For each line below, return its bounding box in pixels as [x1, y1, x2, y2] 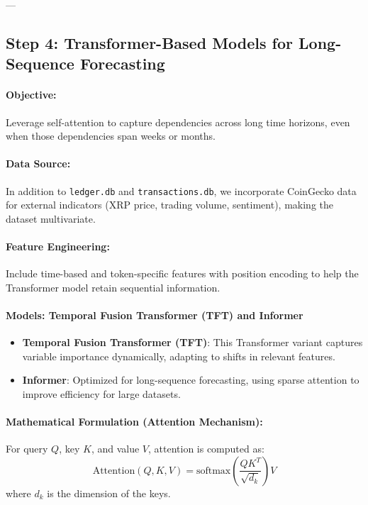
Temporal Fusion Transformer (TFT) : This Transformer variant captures [22, 335, 363, 350]
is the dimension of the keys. [47, 485, 171, 500]
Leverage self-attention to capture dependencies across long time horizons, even [6, 114, 350, 129]
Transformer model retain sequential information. [6, 279, 221, 294]
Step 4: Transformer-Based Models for [6, 31, 293, 53]
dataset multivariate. [6, 211, 96, 226]
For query [6, 441, 48, 456]
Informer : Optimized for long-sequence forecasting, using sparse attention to [22, 372, 359, 387]
